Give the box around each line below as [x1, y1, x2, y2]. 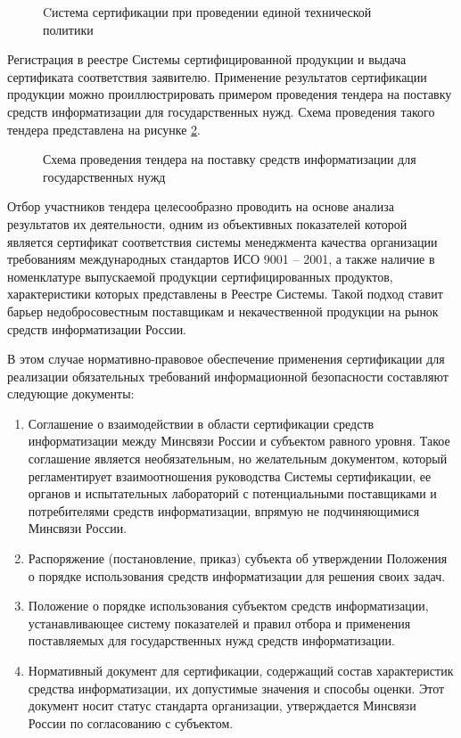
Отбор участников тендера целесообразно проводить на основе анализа [7, 197, 394, 216]
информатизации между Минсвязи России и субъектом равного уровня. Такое [28, 431, 450, 450]
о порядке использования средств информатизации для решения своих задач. [28, 566, 446, 585]
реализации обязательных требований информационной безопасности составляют [7, 366, 449, 385]
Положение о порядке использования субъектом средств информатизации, [28, 596, 429, 615]
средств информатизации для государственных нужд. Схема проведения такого [7, 102, 435, 120]
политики [43, 20, 94, 38]
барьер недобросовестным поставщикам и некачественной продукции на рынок [7, 301, 439, 320]
